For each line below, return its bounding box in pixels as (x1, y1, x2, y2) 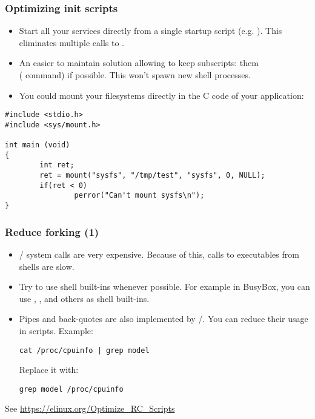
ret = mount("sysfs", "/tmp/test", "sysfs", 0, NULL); (39, 171, 265, 180)
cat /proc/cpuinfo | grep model (19, 346, 150, 355)
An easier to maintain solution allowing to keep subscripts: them (19, 56, 259, 69)
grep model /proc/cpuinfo (19, 384, 124, 394)
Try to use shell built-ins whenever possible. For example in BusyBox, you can (19, 280, 310, 293)
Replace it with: (19, 363, 79, 376)
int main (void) (5, 141, 70, 150)
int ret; (39, 161, 75, 170)
